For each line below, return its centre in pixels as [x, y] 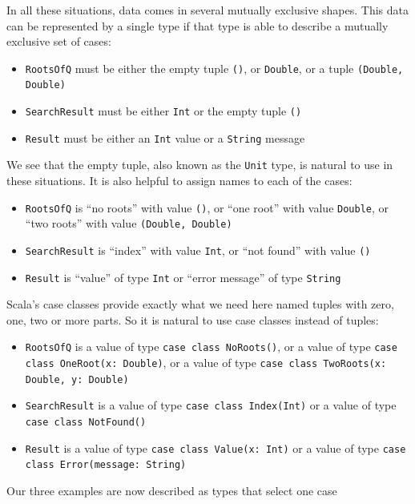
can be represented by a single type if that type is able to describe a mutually [197, 25]
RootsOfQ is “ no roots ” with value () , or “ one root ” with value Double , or [207, 207]
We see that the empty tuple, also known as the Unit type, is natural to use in [200, 165]
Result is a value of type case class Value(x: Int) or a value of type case [216, 448]
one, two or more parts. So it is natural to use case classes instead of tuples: [193, 319]
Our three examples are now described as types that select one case [172, 491]
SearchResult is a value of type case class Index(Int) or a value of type [211, 405]
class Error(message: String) [106, 465]
